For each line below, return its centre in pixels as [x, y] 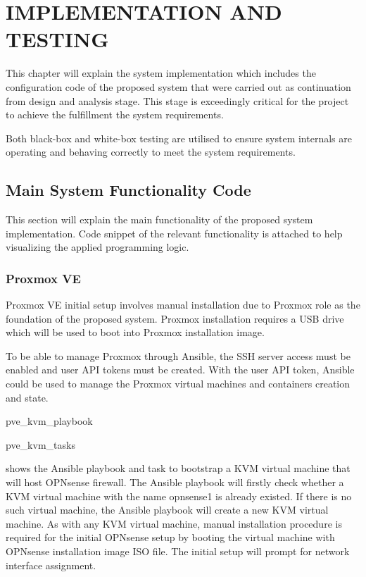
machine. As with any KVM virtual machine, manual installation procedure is [174, 523]
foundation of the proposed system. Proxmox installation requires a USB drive [175, 318]
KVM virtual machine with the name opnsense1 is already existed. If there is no [179, 496]
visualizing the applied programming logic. [97, 247]
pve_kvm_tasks [40, 444]
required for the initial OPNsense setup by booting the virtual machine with [170, 537]
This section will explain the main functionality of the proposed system [159, 219]
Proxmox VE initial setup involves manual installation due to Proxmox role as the [183, 305]
